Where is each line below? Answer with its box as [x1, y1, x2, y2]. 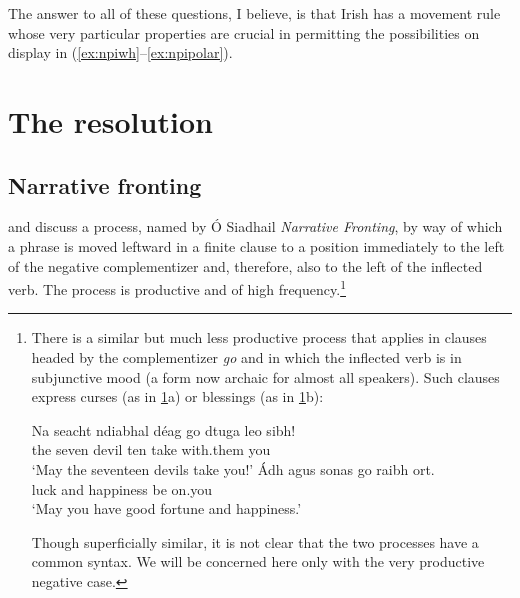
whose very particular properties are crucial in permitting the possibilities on [8, 22, 480, 43]
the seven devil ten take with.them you [31, 439, 271, 460]
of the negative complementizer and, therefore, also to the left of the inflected [8, 255, 483, 276]
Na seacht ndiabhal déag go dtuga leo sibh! [31, 419, 296, 440]
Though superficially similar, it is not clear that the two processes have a [31, 531, 479, 552]
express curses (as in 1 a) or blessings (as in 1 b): [31, 386, 324, 407]
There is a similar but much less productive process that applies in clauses [31, 327, 487, 348]
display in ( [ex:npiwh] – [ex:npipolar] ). [8, 42, 233, 63]
